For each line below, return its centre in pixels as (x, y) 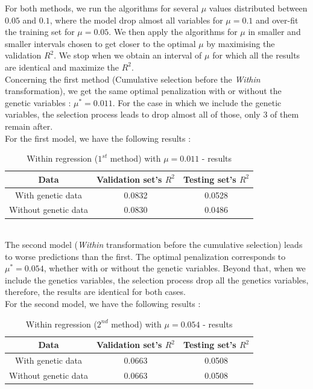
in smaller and (274, 32)
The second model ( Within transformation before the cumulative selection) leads (154, 245)
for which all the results (256, 55)
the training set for (40, 32)
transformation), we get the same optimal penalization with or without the (143, 91)
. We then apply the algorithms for (173, 32)
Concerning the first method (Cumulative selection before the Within (133, 79)
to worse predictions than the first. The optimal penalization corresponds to (145, 256)
